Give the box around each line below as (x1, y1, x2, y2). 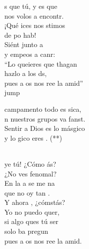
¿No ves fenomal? (4, 168, 57, 178)
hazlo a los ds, (4, 68, 47, 78)
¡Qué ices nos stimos (4, 20, 65, 30)
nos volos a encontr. (4, 10, 64, 21)
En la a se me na (4, 178, 55, 188)
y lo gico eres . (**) (4, 132, 62, 143)
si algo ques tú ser (4, 216, 59, 226)
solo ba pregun (4, 226, 48, 236)
